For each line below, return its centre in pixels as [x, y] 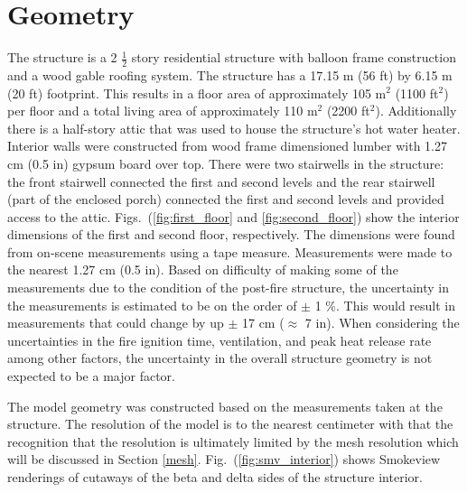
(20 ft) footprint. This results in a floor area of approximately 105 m [197, 93]
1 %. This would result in [385, 305]
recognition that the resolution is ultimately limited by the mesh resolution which [233, 441]
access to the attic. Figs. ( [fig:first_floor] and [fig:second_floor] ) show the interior [233, 216]
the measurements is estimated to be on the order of [152, 305]
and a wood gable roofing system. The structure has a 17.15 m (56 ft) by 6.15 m [230, 74]
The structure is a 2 [62, 57]
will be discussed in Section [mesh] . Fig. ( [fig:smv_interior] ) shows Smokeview [224, 459]
